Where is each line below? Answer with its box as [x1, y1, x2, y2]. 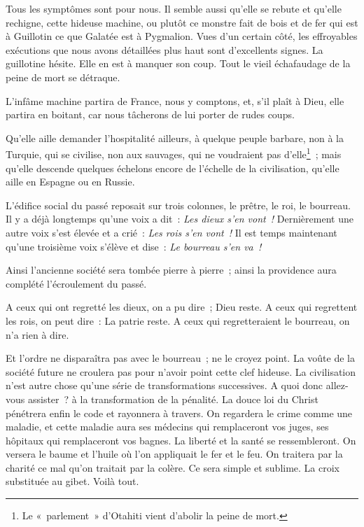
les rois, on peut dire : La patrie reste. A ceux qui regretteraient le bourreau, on [6, 313, 350, 328]
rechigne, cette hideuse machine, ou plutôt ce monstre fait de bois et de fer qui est [6, 15, 358, 29]
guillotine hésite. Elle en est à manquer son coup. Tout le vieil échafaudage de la [6, 56, 351, 71]
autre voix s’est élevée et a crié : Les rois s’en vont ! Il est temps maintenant [6, 225, 337, 239]
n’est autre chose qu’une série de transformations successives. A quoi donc [6, 378, 323, 393]
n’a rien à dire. [6, 327, 69, 342]
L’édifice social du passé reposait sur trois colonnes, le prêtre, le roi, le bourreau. [6, 197, 351, 212]
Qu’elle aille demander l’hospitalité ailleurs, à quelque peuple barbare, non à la [6, 130, 344, 145]
